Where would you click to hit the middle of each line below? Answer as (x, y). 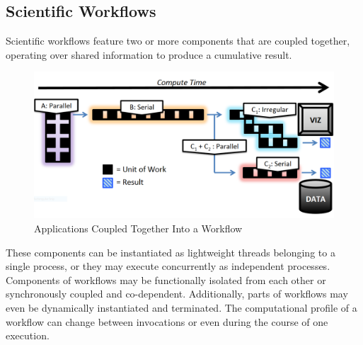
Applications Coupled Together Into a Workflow (138, 228)
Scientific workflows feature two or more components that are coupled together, (178, 41)
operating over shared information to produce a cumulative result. (149, 54)
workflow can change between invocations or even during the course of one (167, 321)
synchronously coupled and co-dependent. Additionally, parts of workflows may (177, 294)
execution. (28, 335)
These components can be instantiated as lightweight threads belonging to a (171, 252)
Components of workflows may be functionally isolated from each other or (166, 279)
